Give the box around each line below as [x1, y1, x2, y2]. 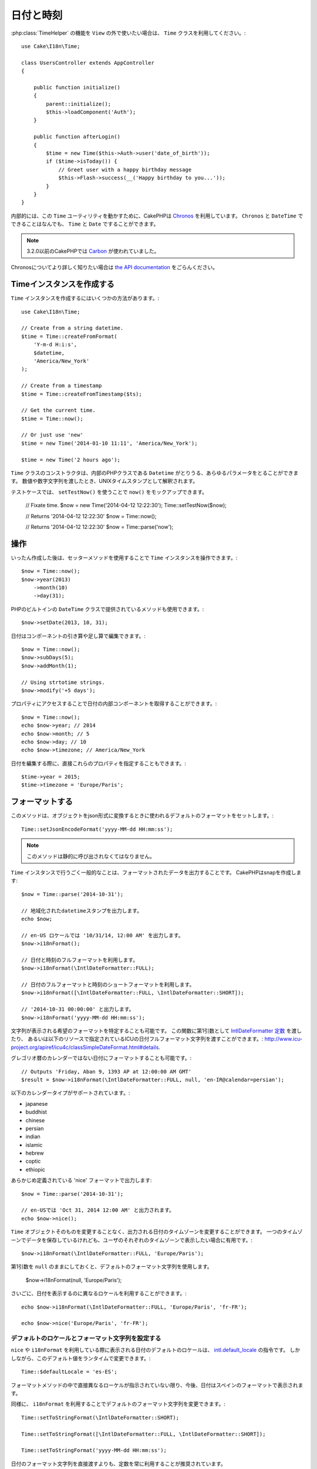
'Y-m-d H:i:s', [33, 341, 77, 348]
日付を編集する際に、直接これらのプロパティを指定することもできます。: [11, 760, 186, 767]
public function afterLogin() [33, 133, 120, 140]
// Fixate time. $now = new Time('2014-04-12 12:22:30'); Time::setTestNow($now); [25, 502, 227, 509]
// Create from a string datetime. [21, 325, 124, 331]
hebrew [25, 1149, 44, 1157]
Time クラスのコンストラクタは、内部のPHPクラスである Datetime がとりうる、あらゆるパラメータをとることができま [11, 469, 299, 477]
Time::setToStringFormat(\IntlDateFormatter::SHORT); [21, 1414, 179, 1421]
